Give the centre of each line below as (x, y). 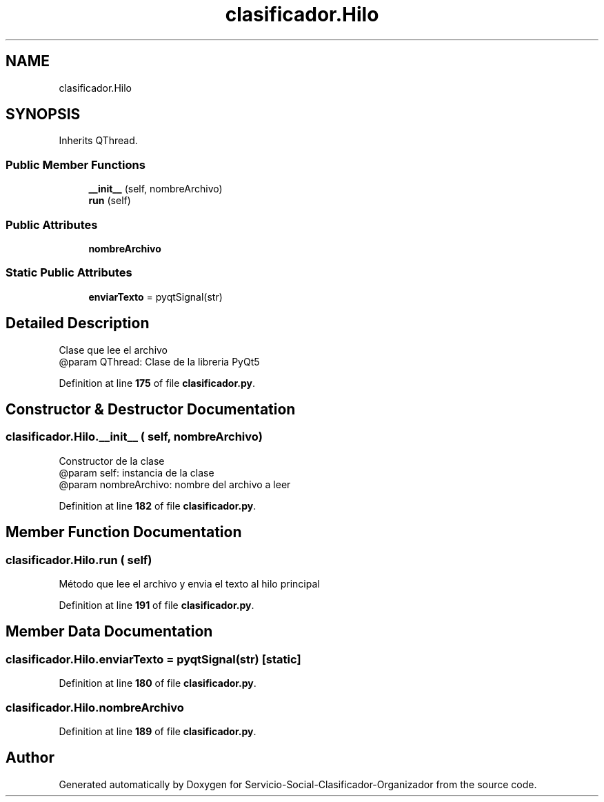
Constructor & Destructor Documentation (151, 409)
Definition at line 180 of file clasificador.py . (158, 683)
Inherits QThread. (98, 141)
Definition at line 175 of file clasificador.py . (157, 383)
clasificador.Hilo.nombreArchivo (95, 707)
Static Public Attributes (69, 273)
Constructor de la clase (112, 461)
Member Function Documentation (124, 532)
